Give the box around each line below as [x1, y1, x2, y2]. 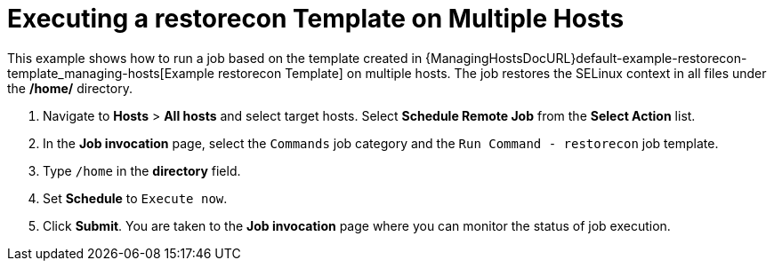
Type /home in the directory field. [43, 162, 241, 178]
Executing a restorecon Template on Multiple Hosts [7, 4, 625, 34]
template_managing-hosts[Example [7, 65, 214, 81]
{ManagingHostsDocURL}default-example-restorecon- [425, 50, 747, 66]
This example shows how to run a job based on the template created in [7, 50, 423, 66]
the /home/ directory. [7, 80, 133, 96]
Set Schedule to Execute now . [43, 190, 228, 206]
